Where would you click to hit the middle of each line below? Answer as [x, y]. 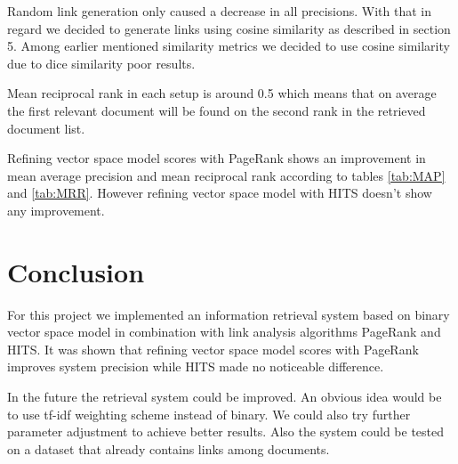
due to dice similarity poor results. [101, 63]
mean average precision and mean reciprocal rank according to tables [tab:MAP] [226, 175]
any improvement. [56, 210]
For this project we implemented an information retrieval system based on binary [229, 314]
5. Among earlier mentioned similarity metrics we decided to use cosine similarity [229, 46]
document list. [46, 128]
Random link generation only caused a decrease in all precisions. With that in [220, 11]
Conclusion [76, 271]
